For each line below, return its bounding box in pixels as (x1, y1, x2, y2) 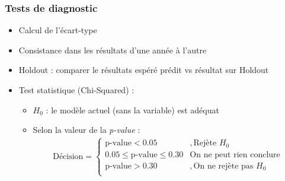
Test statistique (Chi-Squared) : (18, 84, 135, 96)
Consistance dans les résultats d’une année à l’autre (18, 43, 207, 56)
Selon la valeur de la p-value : (33, 123, 140, 136)
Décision (53, 152, 84, 161)
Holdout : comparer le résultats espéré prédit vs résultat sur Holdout (18, 63, 269, 76)
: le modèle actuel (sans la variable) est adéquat (46, 103, 219, 116)
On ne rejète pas (193, 161, 254, 170)
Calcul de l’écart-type (18, 24, 97, 36)
